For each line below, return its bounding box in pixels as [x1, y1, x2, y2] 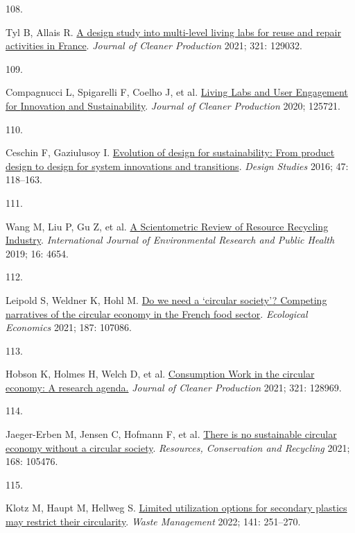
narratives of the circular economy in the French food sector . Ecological [6, 306, 308, 321]
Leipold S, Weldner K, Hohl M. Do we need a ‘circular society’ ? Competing [6, 292, 327, 307]
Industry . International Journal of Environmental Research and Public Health [6, 232, 335, 247]
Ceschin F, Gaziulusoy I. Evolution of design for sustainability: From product [6, 145, 335, 160]
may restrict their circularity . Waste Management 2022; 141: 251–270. [6, 514, 301, 529]
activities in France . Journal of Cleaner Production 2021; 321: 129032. [6, 38, 302, 53]
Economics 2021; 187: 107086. [6, 320, 132, 335]
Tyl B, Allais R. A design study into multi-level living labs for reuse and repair [6, 24, 341, 39]
